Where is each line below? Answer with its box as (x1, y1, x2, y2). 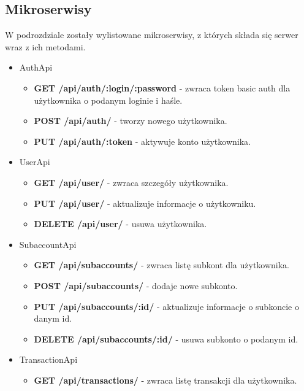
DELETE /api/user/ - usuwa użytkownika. (34, 217, 207, 230)
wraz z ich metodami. (5, 40, 86, 53)
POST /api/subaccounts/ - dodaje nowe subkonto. (34, 279, 238, 292)
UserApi (19, 155, 50, 168)
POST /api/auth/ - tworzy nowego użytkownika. (34, 114, 227, 127)
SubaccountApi (19, 238, 77, 250)
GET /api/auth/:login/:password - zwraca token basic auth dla (34, 81, 291, 94)
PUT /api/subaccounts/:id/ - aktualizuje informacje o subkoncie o (34, 300, 299, 312)
